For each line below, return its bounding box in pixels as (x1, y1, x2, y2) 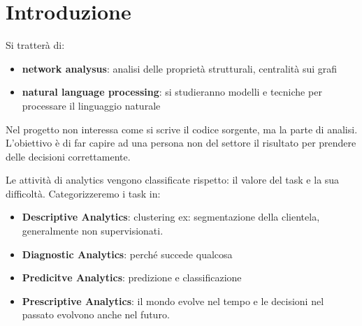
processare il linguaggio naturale (22, 98, 161, 112)
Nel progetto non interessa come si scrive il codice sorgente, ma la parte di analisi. (6, 121, 358, 136)
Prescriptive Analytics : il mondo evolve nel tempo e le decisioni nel (22, 293, 324, 308)
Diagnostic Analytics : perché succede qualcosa (22, 246, 233, 261)
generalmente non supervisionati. (22, 223, 164, 238)
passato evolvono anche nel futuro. (22, 307, 170, 322)
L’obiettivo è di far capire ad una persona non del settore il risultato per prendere (6, 135, 356, 150)
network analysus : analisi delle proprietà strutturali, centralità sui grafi (22, 61, 338, 75)
